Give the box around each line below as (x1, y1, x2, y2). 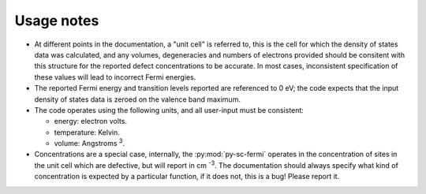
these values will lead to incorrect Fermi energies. (34, 72, 196, 82)
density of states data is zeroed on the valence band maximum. (34, 95, 241, 104)
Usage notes (14, 12, 99, 29)
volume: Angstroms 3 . (54, 137, 125, 148)
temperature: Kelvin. (54, 127, 120, 137)
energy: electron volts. (54, 117, 128, 126)
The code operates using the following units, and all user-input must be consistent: (34, 105, 304, 114)
